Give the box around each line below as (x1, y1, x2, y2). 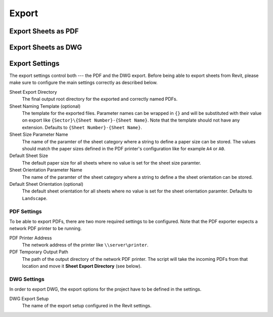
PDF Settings (9, 208, 42, 215)
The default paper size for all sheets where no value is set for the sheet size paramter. (22, 160, 202, 166)
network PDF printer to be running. (9, 225, 82, 231)
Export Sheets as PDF (9, 27, 79, 35)
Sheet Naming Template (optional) (9, 103, 81, 109)
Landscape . (22, 195, 48, 201)
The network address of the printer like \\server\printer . (22, 242, 149, 248)
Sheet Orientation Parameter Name (9, 167, 83, 173)
